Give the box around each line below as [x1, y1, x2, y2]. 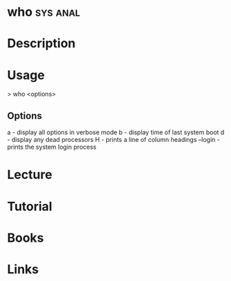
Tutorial [7, 198, 53, 214]
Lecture [7, 167, 53, 183]
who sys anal [7, 4, 81, 20]
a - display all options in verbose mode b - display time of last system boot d [7, 128, 225, 136]
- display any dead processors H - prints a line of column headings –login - [7, 136, 221, 144]
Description [7, 36, 76, 52]
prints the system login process [7, 143, 97, 152]
